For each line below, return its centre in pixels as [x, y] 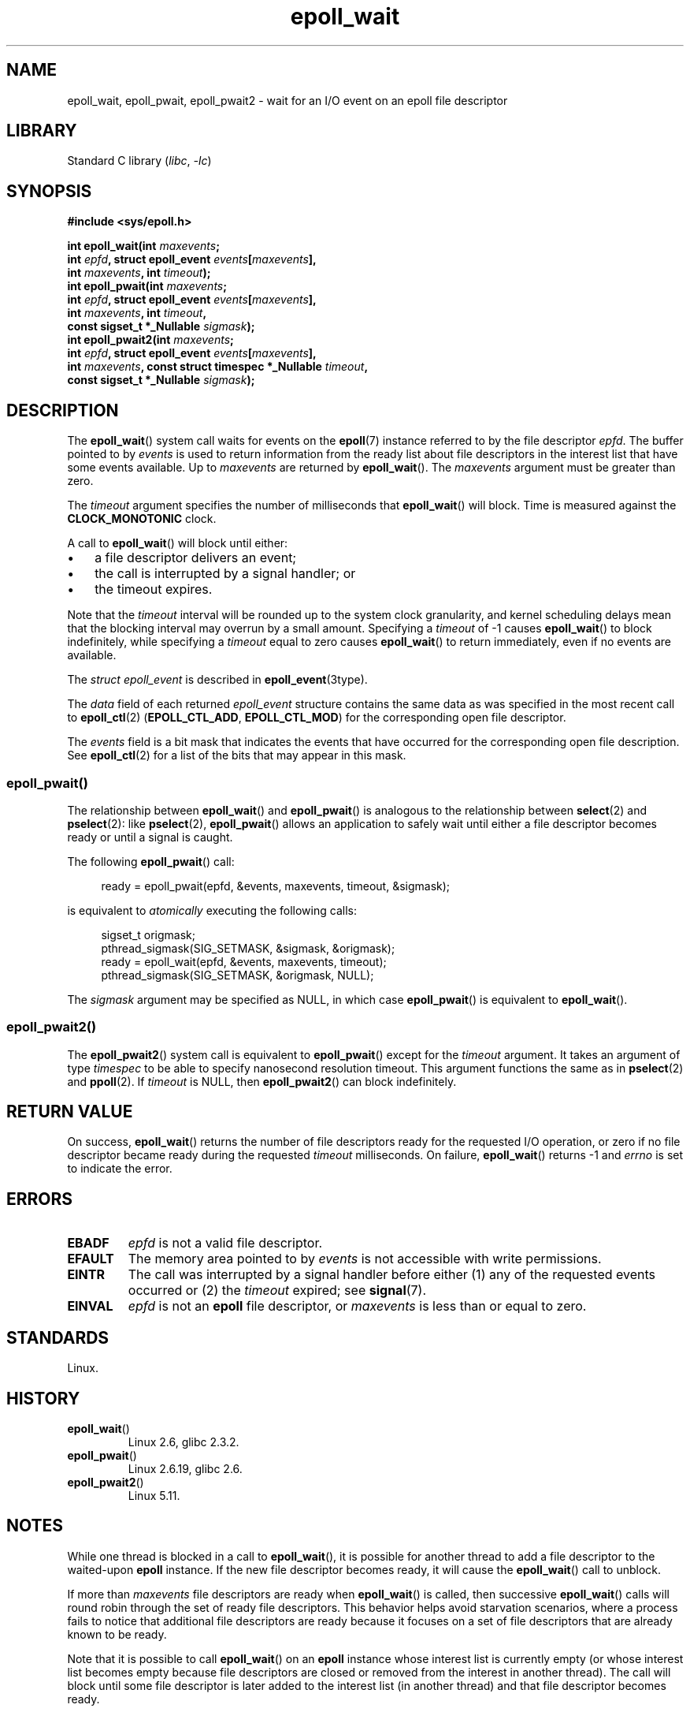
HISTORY [43, 1398]
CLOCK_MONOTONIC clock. [142, 519]
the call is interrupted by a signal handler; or [225, 574]
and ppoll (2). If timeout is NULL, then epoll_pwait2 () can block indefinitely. [262, 1081]
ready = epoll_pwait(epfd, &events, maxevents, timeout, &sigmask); [276, 886]
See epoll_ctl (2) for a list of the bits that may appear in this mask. [237, 755]
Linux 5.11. [154, 1496]
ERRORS [40, 1199]
